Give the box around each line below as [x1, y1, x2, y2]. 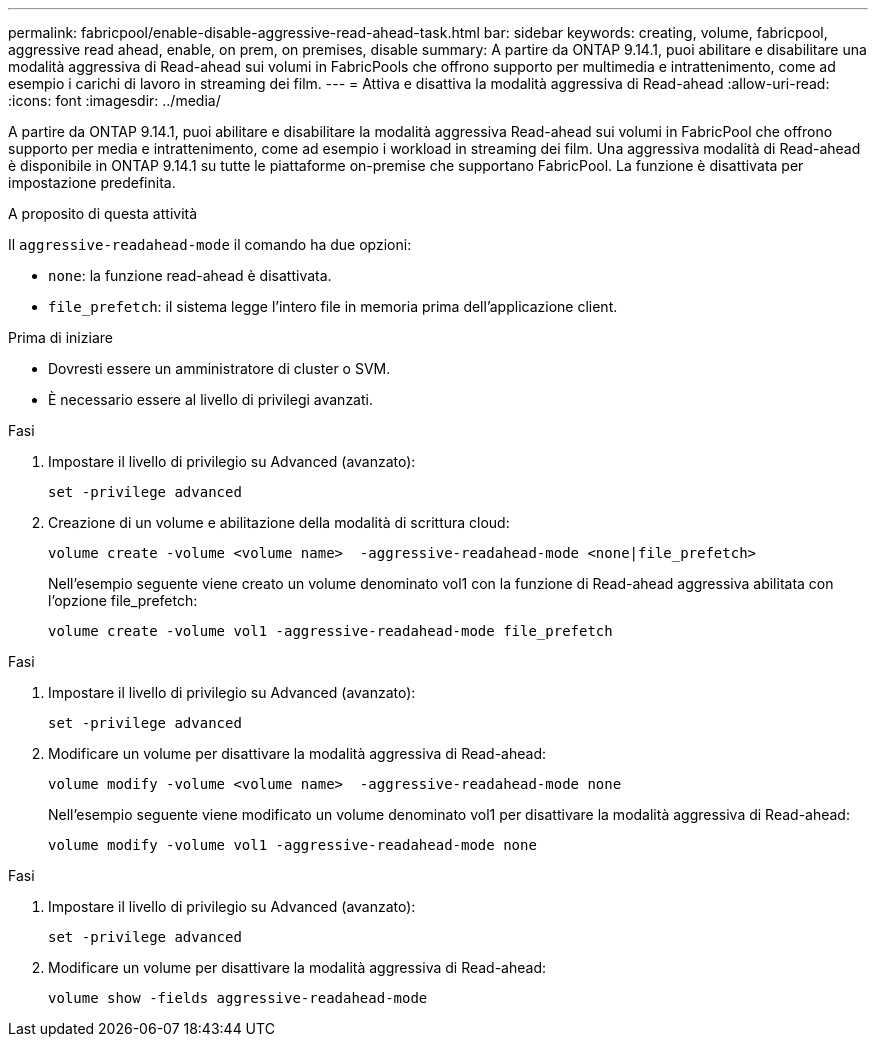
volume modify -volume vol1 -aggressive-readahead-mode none [48, 837, 537, 853]
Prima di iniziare [8, 329, 113, 346]
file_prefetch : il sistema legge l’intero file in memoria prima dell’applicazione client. [48, 298, 618, 315]
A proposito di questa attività [8, 205, 198, 222]
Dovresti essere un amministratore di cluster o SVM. [48, 360, 391, 377]
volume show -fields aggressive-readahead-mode [48, 990, 428, 1006]
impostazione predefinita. [8, 174, 176, 191]
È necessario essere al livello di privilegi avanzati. [48, 391, 373, 408]
